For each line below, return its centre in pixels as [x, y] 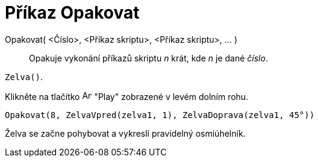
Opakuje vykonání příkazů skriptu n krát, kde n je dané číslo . [148, 58]
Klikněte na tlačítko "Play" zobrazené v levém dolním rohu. [127, 96]
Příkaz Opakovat [72, 13]
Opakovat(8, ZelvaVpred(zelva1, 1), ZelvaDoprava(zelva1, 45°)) [160, 115]
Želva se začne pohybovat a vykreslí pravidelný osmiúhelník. [125, 133]
